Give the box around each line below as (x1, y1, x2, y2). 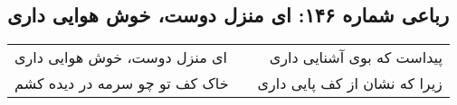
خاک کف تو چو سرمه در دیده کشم (14, 73, 229, 94)
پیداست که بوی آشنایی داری (269, 47, 443, 68)
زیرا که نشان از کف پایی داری (257, 73, 443, 94)
